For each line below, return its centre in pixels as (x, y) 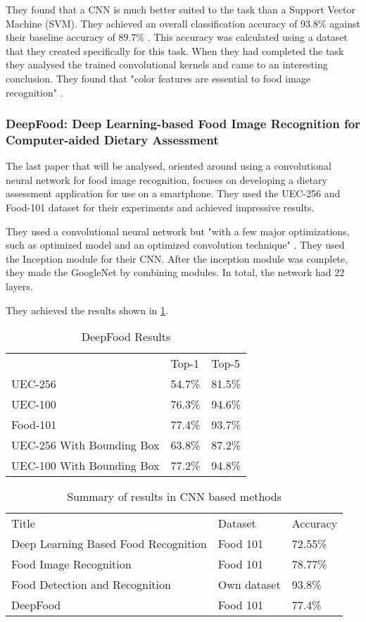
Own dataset (249, 585)
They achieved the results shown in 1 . (87, 310)
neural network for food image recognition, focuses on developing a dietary (166, 179)
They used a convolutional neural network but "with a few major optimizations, (178, 231)
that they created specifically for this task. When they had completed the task (175, 50)
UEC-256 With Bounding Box (86, 445)
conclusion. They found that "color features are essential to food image (158, 78)
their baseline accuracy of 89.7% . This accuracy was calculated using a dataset (177, 37)
